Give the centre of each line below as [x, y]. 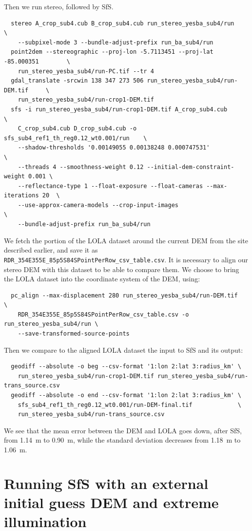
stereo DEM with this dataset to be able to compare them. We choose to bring [122, 269]
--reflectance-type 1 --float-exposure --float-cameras [110, 186]
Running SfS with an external [106, 483]
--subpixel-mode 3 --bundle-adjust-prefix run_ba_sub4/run [116, 42]
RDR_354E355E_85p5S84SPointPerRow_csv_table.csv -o [103, 314]
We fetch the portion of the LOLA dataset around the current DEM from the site [126, 240]
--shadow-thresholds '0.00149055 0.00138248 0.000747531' [114, 148]
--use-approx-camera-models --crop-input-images [98, 205]
